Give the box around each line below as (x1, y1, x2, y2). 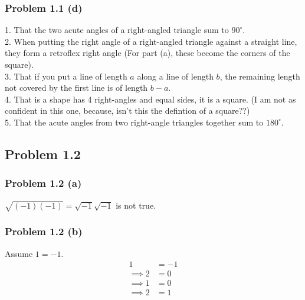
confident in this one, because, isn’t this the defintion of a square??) (5, 104, 250, 117)
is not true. (116, 199, 156, 211)
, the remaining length (219, 70, 300, 82)
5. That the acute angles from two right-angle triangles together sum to (5, 116, 264, 128)
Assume (5, 247, 33, 259)
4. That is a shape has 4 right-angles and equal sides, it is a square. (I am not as (5, 93, 296, 105)
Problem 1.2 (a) (5, 176, 82, 190)
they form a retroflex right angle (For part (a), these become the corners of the (5, 47, 290, 59)
